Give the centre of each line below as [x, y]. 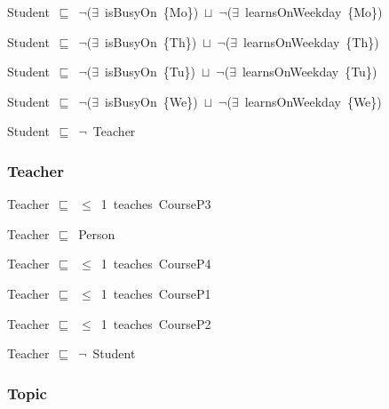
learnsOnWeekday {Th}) [311, 41]
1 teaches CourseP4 [156, 264]
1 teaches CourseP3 [156, 204]
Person [97, 233]
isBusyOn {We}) [151, 101]
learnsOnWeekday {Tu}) [310, 72]
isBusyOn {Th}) [151, 41]
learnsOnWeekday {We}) [313, 101]
